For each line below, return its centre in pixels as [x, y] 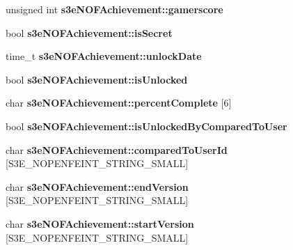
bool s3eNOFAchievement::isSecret [89, 32]
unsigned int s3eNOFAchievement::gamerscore [114, 9]
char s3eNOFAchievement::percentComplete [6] [119, 103]
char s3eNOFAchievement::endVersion [97, 186]
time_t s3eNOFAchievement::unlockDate [104, 56]
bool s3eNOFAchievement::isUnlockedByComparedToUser [146, 126]
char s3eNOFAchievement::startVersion [100, 223]
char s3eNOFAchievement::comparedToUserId [117, 149]
